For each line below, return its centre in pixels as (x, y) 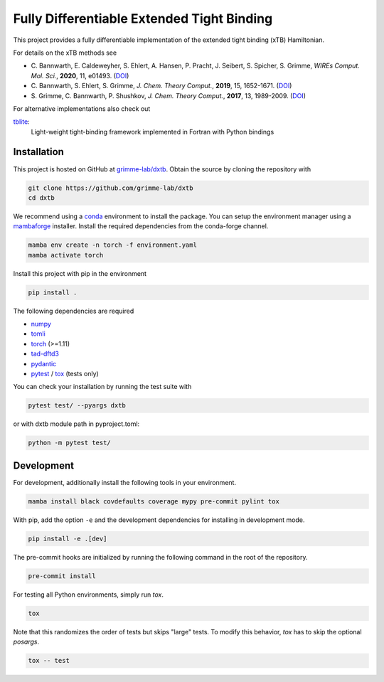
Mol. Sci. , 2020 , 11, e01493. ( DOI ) (80, 75)
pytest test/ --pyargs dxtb (77, 406)
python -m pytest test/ (70, 443)
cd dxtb (41, 198)
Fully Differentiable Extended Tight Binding (143, 18)
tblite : (21, 122)
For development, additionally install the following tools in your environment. (125, 482)
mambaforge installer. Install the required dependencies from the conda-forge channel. (141, 226)
